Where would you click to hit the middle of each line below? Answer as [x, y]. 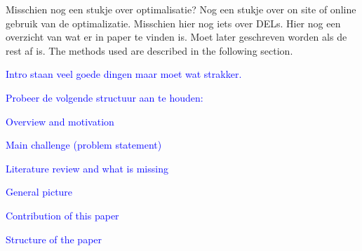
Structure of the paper [54, 239]
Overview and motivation [60, 121]
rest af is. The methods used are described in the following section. [149, 50]
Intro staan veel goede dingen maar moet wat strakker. [124, 74]
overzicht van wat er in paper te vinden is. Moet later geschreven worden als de [176, 37]
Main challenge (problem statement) [84, 145]
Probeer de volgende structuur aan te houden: [105, 97]
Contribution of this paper [62, 215]
